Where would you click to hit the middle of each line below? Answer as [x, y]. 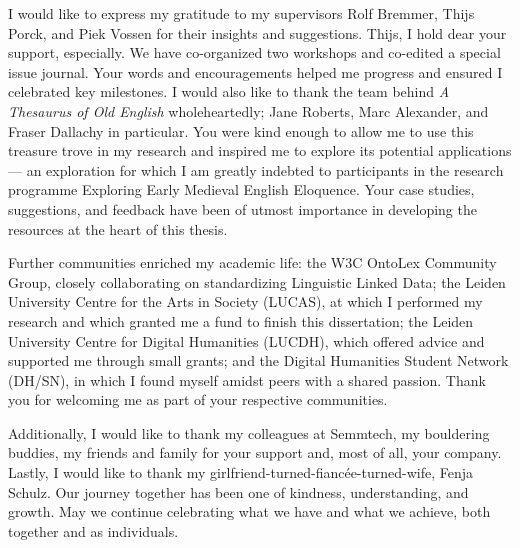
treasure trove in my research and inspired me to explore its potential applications [260, 150]
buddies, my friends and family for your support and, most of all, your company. [255, 452]
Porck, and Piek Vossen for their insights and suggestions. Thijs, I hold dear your [257, 32]
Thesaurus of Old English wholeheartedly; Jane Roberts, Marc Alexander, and [248, 110]
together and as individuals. [93, 530]
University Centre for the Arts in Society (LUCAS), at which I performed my [245, 301]
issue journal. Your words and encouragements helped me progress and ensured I [255, 71]
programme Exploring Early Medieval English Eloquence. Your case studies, [241, 189]
